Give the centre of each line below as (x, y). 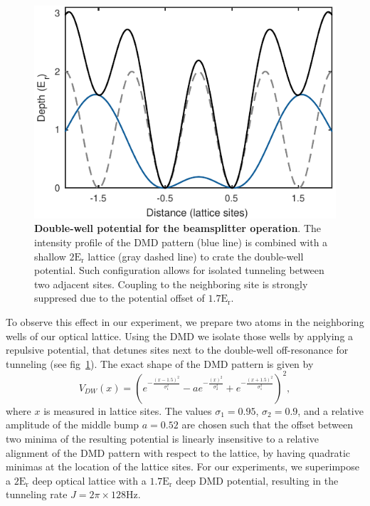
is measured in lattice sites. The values (128, 410)
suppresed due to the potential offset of (120, 298)
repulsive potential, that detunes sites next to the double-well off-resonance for (177, 350)
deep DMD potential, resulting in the (257, 480)
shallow (50, 256)
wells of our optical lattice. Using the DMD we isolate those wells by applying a (180, 336)
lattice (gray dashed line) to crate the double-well (196, 256)
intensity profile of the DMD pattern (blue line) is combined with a (181, 242)
